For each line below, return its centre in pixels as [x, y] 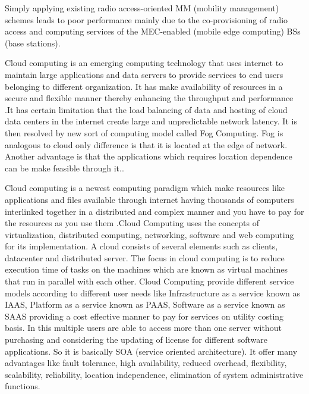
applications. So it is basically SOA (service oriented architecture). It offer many [151, 351]
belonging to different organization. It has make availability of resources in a [144, 86]
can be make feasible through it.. [64, 168]
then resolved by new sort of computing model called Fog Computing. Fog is [144, 132]
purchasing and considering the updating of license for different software [136, 340]
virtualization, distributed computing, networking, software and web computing [149, 234]
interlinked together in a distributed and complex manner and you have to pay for [154, 211]
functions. [23, 386]
